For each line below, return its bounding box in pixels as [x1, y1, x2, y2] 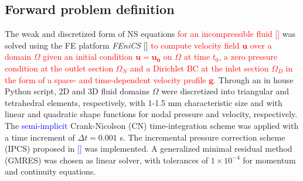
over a [250, 39, 272, 51]
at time [183, 50, 210, 63]
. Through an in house [213, 73, 294, 86]
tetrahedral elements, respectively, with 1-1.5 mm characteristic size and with [5, 96, 282, 108]
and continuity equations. [5, 165, 96, 177]
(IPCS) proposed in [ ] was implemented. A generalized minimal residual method [5, 142, 292, 155]
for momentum [243, 153, 296, 166]
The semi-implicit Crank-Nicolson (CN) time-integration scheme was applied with [5, 119, 299, 131]
